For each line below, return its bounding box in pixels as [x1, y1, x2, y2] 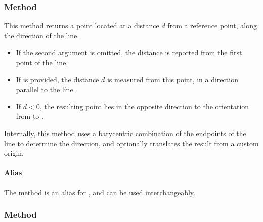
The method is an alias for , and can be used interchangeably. [4, 187, 195, 197]
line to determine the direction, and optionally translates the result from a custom [4, 138, 259, 148]
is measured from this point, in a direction [107, 74, 238, 84]
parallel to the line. [16, 84, 75, 95]
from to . [16, 111, 43, 121]
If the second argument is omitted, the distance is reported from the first [16, 47, 242, 58]
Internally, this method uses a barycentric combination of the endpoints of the [4, 127, 246, 138]
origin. [4, 148, 24, 158]
